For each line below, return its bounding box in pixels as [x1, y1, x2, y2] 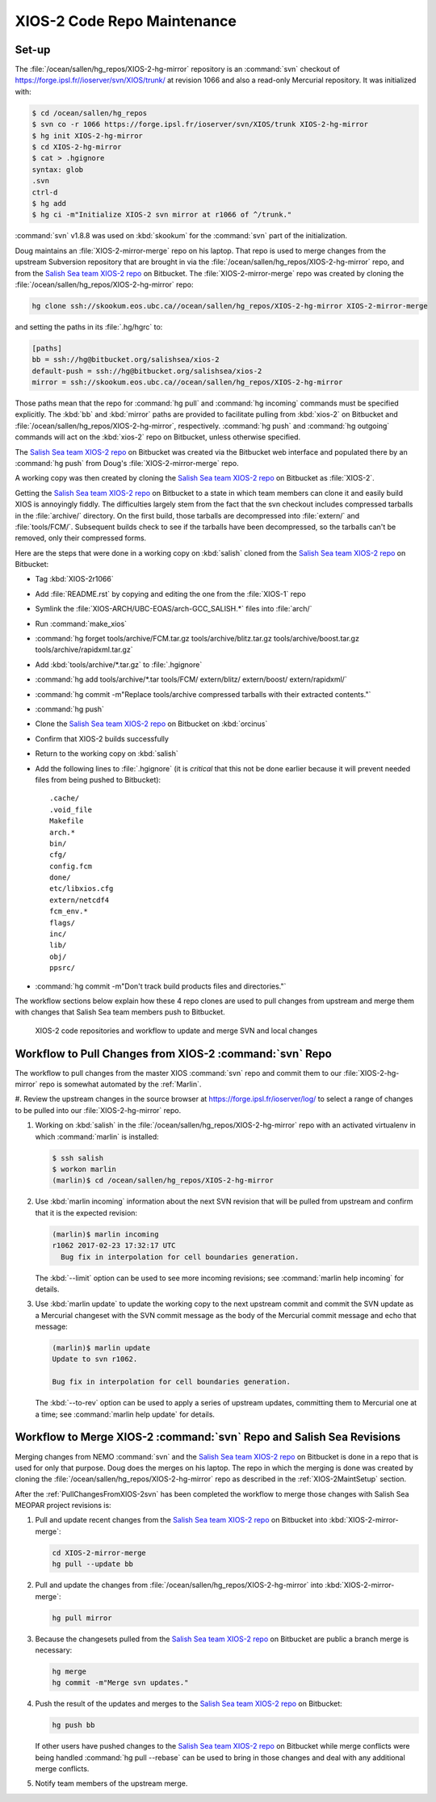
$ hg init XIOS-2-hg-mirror [31, 131, 143, 141]
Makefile [49, 817, 84, 825]
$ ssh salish [52, 1153, 104, 1162]
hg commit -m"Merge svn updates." [52, 1678, 189, 1687]
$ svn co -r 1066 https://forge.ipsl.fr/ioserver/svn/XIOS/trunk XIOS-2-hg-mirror [31, 120, 369, 129]
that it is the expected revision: [35, 1208, 137, 1217]
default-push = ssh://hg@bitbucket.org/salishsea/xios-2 [31, 366, 262, 376]
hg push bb [52, 1720, 95, 1730]
